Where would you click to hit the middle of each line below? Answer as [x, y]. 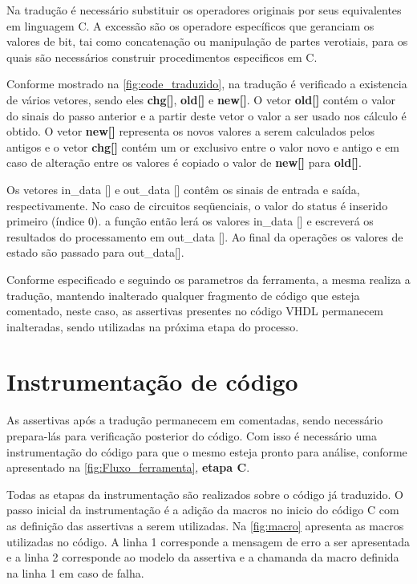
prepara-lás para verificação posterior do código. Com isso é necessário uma [192, 436]
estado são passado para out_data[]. [95, 252]
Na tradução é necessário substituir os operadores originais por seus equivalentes [204, 10]
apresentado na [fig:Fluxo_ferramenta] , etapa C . [128, 467]
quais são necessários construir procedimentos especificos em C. [162, 57]
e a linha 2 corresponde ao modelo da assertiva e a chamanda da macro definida [203, 557]
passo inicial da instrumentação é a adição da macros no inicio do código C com [203, 510]
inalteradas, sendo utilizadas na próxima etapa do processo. [153, 326]
